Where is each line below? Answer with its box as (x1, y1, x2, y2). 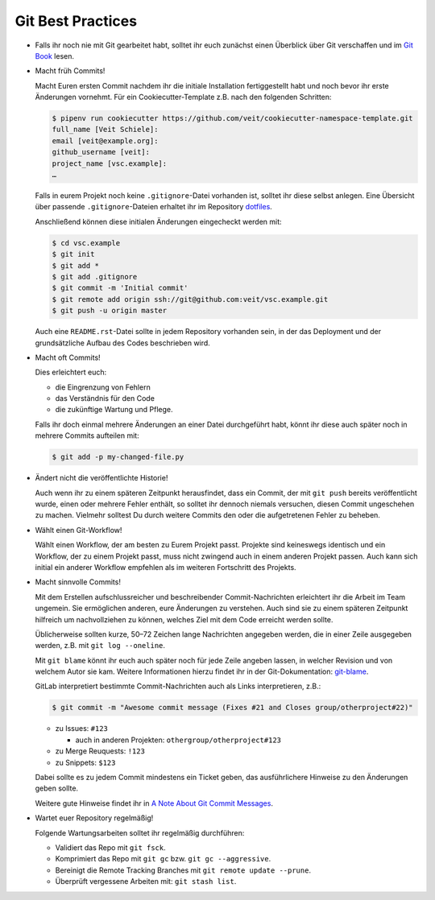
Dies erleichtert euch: (35, 367, 107, 378)
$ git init (52, 250, 95, 259)
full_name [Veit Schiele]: (52, 125, 159, 134)
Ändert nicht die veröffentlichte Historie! (35, 473, 168, 483)
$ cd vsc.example (52, 238, 121, 247)
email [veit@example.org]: (52, 136, 159, 145)
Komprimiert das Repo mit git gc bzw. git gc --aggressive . (55, 854, 271, 864)
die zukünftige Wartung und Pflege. (55, 405, 173, 415)
